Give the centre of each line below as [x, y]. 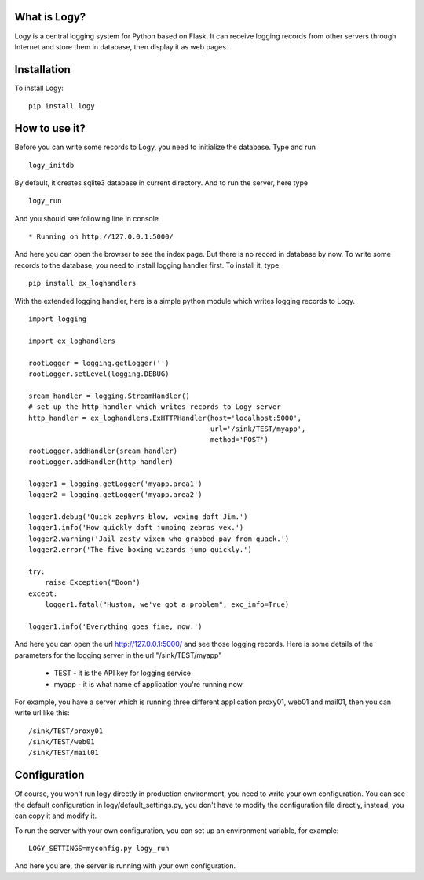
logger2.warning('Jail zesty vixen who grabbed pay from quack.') [159, 539]
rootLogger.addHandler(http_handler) [101, 462]
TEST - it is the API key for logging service [122, 673]
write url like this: [42, 713]
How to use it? [50, 128]
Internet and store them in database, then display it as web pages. [121, 46]
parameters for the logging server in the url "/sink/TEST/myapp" [118, 655]
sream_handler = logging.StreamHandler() [109, 396]
